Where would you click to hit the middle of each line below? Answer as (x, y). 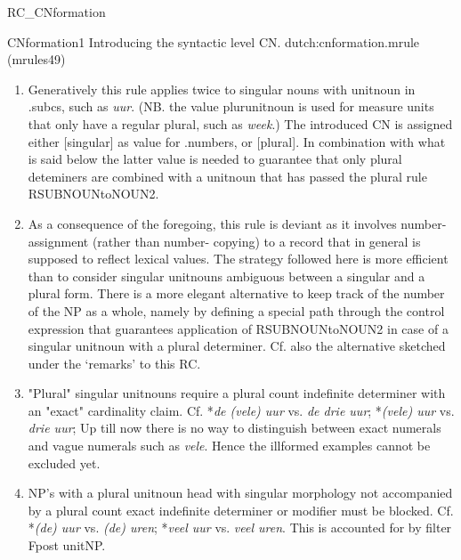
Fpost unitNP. (67, 545)
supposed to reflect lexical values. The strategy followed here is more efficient (238, 259)
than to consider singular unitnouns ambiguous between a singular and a (226, 276)
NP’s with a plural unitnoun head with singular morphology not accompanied (240, 493)
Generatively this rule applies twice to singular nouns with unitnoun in (222, 89)
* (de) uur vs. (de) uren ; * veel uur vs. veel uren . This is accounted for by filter (240, 528)
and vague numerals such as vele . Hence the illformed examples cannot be (229, 446)
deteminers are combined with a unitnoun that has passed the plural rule (227, 176)
